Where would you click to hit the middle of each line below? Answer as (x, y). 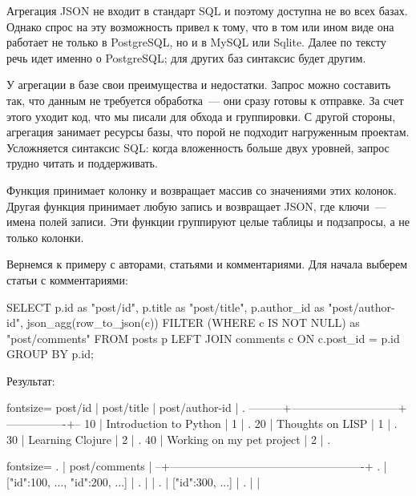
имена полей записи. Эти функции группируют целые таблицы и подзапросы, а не (208, 222)
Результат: (31, 380)
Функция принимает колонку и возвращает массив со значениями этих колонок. (202, 190)
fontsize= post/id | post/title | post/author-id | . (126, 407)
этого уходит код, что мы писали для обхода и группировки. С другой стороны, (201, 116)
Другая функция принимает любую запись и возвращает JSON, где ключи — (196, 206)
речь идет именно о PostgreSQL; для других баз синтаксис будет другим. (186, 57)
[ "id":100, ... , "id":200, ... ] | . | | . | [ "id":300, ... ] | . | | (133, 481)
